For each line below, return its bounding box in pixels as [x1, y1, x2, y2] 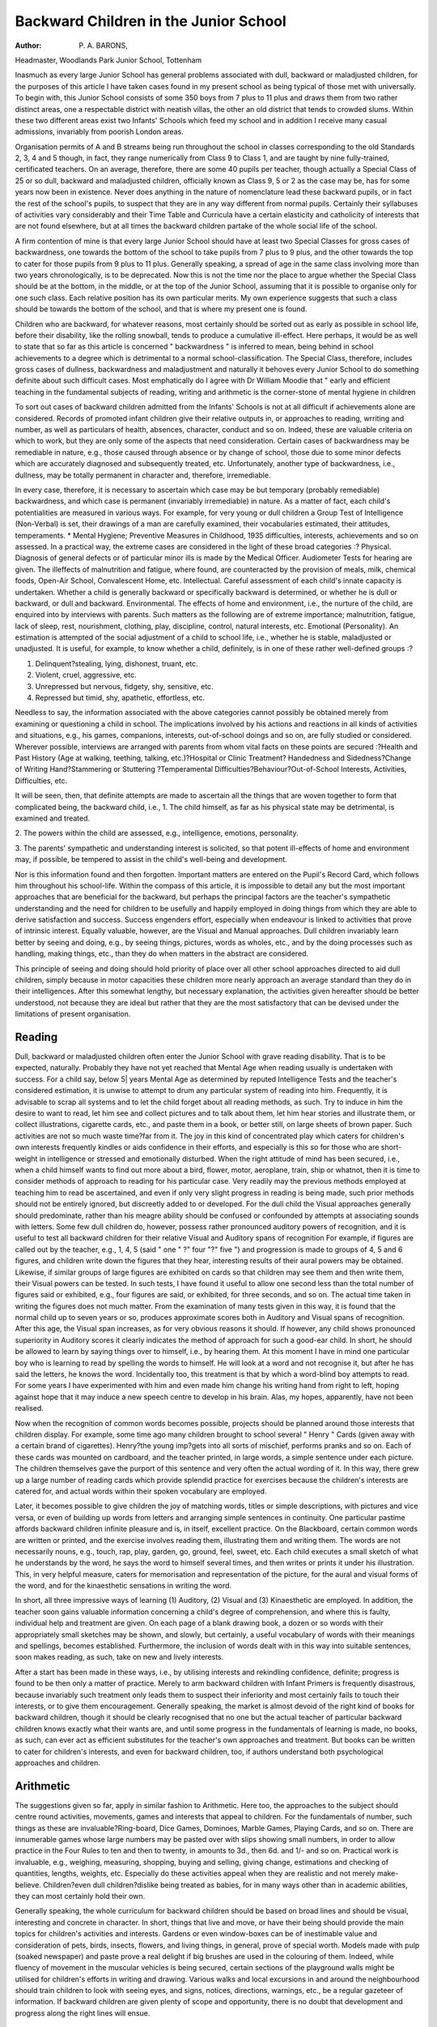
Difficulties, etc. [15, 775, 68, 786]
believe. [15, 1879, 42, 1889]
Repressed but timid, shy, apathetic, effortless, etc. [35, 693, 206, 703]
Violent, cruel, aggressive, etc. [35, 670, 137, 680]
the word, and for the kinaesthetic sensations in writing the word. [15, 1581, 232, 1591]
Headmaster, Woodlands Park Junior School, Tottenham [15, 55, 202, 65]
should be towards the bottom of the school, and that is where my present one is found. [15, 304, 308, 314]
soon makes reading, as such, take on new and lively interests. [15, 1652, 224, 1662]
